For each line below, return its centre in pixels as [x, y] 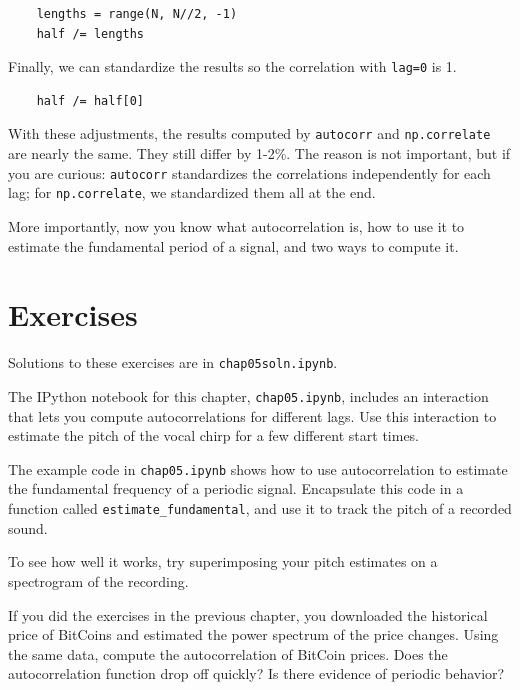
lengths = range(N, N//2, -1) [137, 14]
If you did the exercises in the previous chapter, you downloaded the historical [248, 614]
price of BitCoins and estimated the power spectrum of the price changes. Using [253, 634]
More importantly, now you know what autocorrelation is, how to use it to [236, 226]
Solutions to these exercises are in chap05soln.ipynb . [173, 362]
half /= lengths [90, 33]
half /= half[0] [90, 100]
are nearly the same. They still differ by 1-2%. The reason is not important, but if [259, 153]
